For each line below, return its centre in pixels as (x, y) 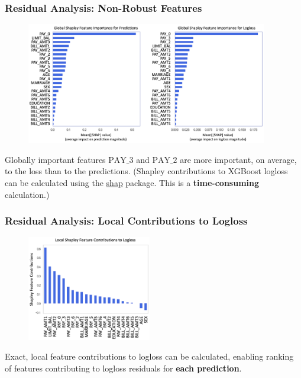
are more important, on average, (238, 159)
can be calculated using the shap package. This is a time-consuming (132, 182)
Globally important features (55, 159)
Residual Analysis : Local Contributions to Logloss (126, 221)
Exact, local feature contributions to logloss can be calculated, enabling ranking (149, 356)
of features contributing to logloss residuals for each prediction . (123, 368)
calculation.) (27, 194)
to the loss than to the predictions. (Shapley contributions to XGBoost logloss (146, 171)
